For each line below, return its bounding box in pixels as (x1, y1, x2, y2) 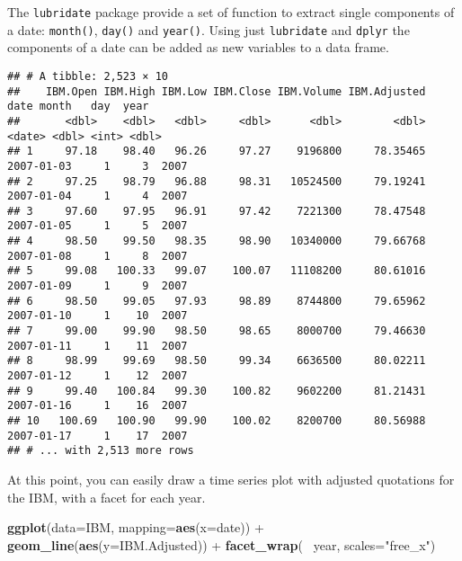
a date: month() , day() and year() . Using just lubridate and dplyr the (7, 20, 410, 39)
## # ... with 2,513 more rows (7, 444, 194, 458)
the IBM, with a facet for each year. (7, 487, 206, 506)
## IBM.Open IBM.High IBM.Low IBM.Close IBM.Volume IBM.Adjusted (7, 85, 426, 98)
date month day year (7, 100, 149, 113)
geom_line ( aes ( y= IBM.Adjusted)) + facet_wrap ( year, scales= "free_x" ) (7, 535, 436, 554)
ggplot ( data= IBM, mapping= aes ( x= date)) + (7, 518, 264, 537)
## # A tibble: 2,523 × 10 (7, 69, 168, 83)
